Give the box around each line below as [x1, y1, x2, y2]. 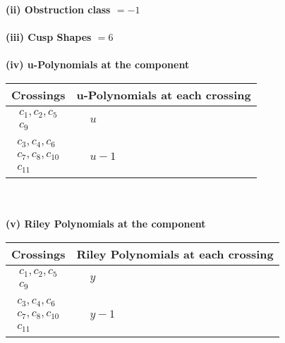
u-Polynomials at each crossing [76, 86, 251, 103]
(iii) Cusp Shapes [6, 30, 92, 44]
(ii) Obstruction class [6, 2, 111, 16]
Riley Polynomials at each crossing [76, 246, 274, 262]
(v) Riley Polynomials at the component [6, 216, 206, 231]
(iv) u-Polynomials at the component [6, 57, 190, 72]
